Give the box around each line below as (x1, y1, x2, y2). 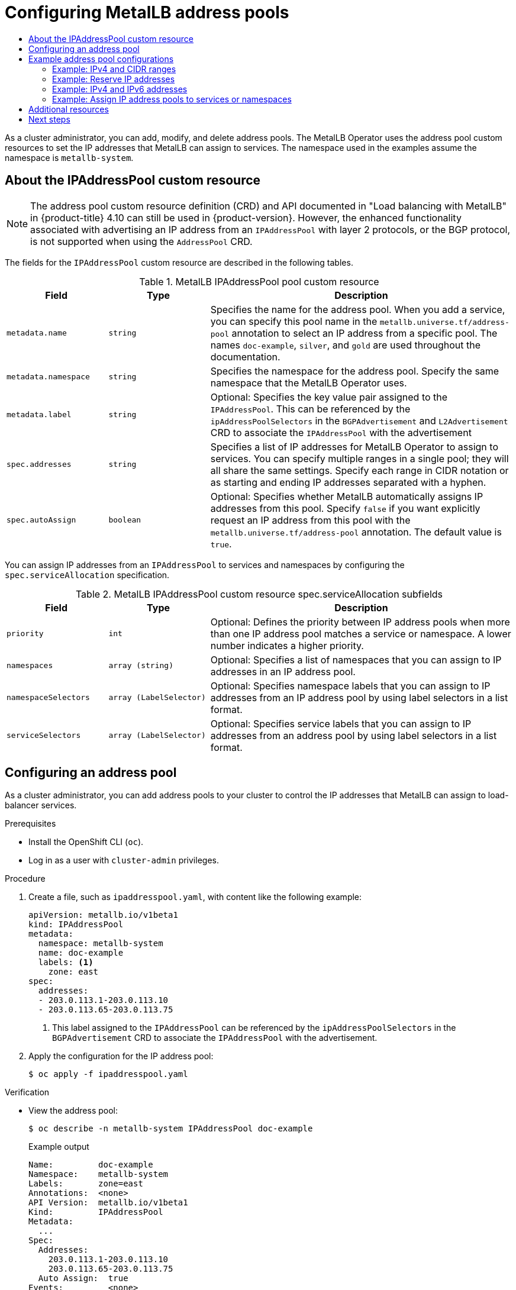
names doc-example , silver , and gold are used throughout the (210, 338, 481, 351)
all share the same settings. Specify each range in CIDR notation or (210, 464, 509, 476)
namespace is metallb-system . (5, 152, 134, 163)
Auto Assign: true (38, 1273, 128, 1283)
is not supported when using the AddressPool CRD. (30, 235, 253, 247)
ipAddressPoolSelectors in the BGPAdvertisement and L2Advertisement (210, 414, 508, 427)
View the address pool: (28, 1105, 118, 1116)
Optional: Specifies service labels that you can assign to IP (210, 717, 472, 730)
